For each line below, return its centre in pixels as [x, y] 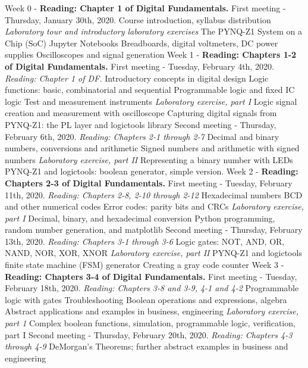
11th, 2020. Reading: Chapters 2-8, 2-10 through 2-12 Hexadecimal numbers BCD [154, 194]
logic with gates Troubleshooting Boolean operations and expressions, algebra [146, 299]
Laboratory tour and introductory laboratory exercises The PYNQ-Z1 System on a [154, 31]
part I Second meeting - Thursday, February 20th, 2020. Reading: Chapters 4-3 [149, 334]
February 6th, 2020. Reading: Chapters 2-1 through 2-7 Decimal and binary [142, 136]
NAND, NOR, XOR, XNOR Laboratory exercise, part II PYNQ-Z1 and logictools [153, 253]
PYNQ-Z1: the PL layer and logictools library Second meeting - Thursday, [141, 124]
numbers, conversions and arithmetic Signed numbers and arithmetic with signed [152, 148]
